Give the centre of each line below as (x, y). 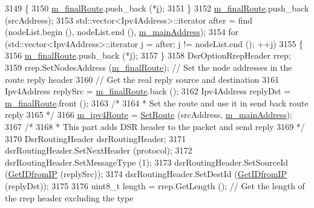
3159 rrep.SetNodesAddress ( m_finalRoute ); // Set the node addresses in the (149, 67)
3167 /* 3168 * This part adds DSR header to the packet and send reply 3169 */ (155, 126)
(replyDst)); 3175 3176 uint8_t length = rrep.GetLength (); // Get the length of (155, 185)
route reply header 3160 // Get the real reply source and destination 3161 (142, 79)
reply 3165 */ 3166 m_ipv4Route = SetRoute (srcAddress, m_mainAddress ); (149, 115)
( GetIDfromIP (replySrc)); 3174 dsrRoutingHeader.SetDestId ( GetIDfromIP (146, 174)
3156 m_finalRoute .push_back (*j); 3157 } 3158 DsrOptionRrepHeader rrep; (148, 55)
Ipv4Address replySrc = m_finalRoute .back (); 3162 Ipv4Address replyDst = (148, 91)
